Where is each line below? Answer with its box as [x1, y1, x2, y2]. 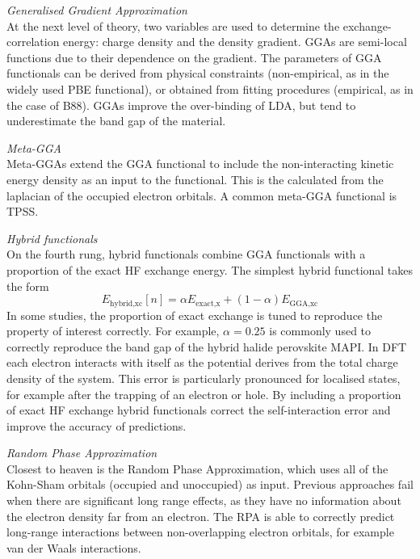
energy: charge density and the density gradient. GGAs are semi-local [63, 33, 407, 50]
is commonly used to [269, 322, 372, 339]
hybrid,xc [110, 299, 143, 308]
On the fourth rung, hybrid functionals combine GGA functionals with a [6, 246, 366, 263]
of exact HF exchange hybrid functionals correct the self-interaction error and [6, 401, 391, 418]
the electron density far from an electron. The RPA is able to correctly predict [6, 507, 395, 524]
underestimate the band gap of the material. [6, 112, 226, 129]
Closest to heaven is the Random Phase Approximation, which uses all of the [6, 460, 388, 477]
